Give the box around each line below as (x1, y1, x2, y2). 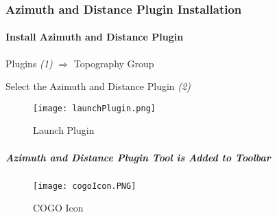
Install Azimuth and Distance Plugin (5, 30, 184, 44)
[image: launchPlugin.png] (33, 103, 156, 113)
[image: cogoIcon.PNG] (33, 181, 136, 191)
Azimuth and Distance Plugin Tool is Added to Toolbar (5, 150, 271, 164)
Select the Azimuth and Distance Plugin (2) (5, 79, 191, 93)
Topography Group (73, 56, 154, 70)
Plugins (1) (5, 56, 53, 70)
